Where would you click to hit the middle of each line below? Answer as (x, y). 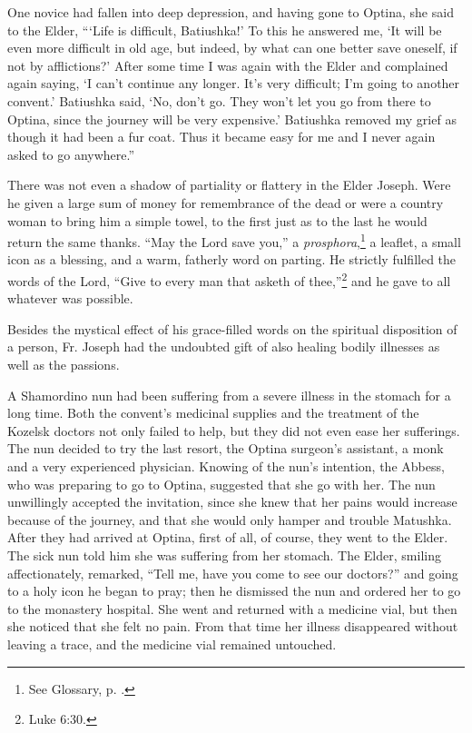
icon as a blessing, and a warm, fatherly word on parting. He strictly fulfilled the (232, 259)
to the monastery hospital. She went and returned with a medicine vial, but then (232, 608)
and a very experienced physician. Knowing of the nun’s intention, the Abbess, (226, 466)
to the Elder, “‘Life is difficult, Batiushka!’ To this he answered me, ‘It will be (225, 30)
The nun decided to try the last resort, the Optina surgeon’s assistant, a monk (226, 448)
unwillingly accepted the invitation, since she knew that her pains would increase (232, 502)
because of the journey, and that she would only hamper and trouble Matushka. (230, 519)
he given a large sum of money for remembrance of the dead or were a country (226, 202)
